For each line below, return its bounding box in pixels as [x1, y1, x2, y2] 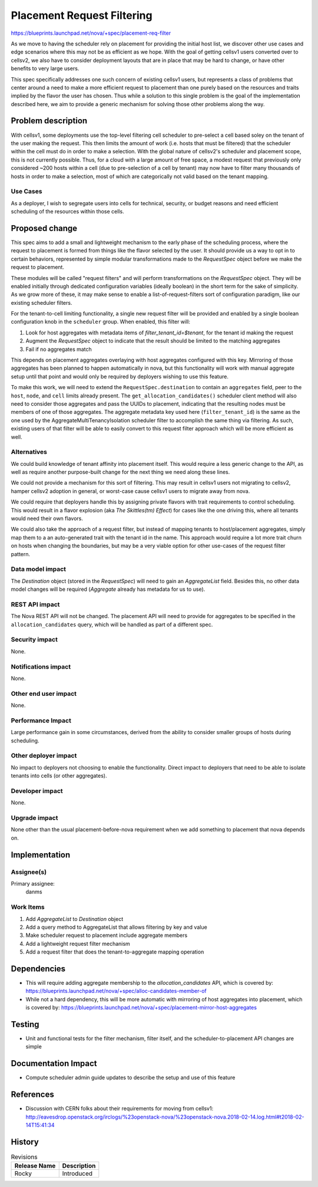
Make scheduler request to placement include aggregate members [25, 932, 188, 939]
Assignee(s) [11, 867, 47, 876]
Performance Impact [11, 716, 72, 725]
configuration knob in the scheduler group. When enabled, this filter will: [11, 318, 191, 325]
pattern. [11, 550, 31, 557]
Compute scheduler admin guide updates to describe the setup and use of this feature [25, 1074, 236, 1081]
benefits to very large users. [11, 65, 79, 72]
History [11, 1137, 39, 1147]
